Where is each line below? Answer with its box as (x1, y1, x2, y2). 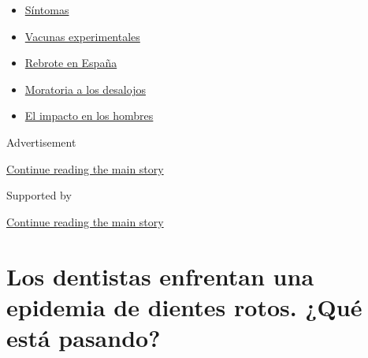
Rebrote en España (24, 54, 117, 71)
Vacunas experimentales (24, 28, 140, 44)
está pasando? (6, 321, 161, 353)
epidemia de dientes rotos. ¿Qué (6, 290, 362, 323)
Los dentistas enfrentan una (6, 259, 314, 292)
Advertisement (6, 133, 76, 150)
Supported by (6, 187, 72, 203)
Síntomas (24, 2, 69, 17)
